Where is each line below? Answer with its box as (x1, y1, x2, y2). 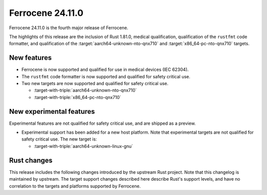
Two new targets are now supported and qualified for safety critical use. (21, 81, 169, 87)
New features (9, 53, 52, 62)
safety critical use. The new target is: (21, 136, 97, 142)
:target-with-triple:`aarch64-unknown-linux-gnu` (34, 143, 133, 149)
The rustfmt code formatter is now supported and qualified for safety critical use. (21, 73, 190, 79)
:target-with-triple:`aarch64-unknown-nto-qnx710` (34, 87, 137, 94)
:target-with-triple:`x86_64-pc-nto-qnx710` (34, 94, 121, 100)
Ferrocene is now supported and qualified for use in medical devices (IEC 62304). (21, 67, 189, 73)
